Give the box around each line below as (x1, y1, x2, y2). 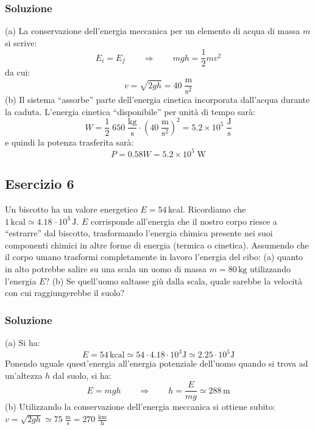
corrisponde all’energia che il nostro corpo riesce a (91, 214, 277, 227)
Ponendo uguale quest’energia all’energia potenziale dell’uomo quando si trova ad (5, 357, 308, 370)
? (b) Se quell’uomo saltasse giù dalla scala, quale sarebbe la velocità (45, 274, 302, 287)
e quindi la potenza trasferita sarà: (5, 135, 134, 148)
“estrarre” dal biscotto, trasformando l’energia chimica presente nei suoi (5, 227, 273, 239)
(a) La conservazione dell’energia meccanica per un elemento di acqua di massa (5, 24, 300, 37)
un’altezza (5, 368, 43, 381)
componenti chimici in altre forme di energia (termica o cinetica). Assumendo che (5, 238, 309, 251)
